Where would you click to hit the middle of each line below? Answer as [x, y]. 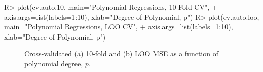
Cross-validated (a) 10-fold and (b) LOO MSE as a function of [121, 53]
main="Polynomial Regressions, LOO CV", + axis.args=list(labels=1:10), [119, 27]
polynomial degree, [54, 63]
